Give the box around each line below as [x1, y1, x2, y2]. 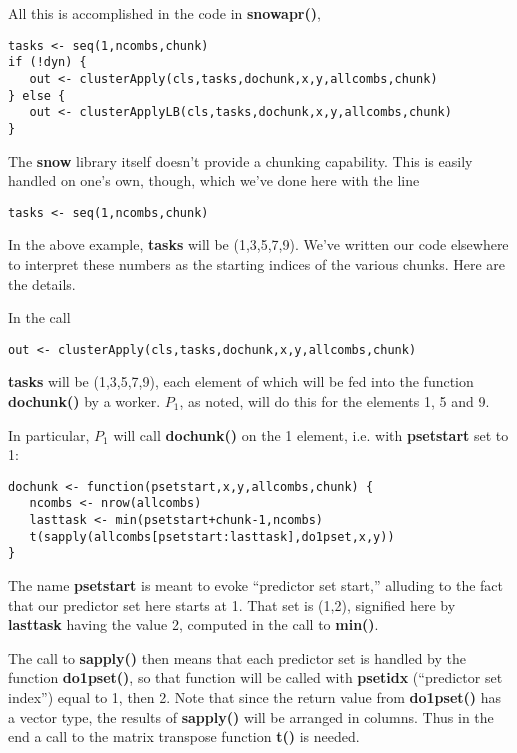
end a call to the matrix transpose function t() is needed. [8, 726, 360, 747]
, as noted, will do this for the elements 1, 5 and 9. [179, 391, 490, 411]
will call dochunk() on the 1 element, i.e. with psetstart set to [113, 424, 509, 445]
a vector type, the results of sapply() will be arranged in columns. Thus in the [8, 706, 494, 727]
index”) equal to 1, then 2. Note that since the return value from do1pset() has [8, 687, 501, 708]
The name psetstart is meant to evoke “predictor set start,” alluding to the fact [8, 575, 504, 596]
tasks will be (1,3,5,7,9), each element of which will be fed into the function [8, 371, 474, 392]
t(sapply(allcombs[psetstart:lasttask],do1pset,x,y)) [29, 529, 395, 544]
